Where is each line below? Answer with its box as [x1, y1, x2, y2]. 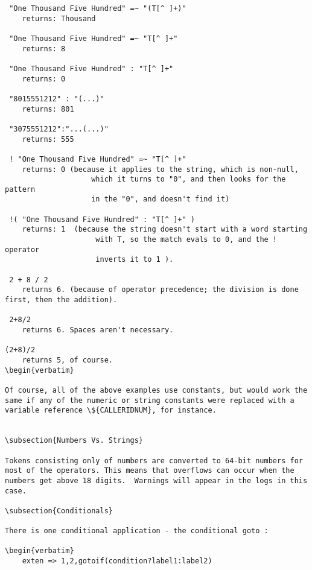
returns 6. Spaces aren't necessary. [22, 326, 174, 334]
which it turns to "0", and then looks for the [91, 175, 286, 184]
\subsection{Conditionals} [5, 506, 113, 515]
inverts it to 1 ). [95, 255, 174, 264]
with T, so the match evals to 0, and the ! [95, 235, 278, 244]
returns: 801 [22, 104, 74, 113]
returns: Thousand [22, 14, 96, 23]
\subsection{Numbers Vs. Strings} [5, 436, 144, 445]
